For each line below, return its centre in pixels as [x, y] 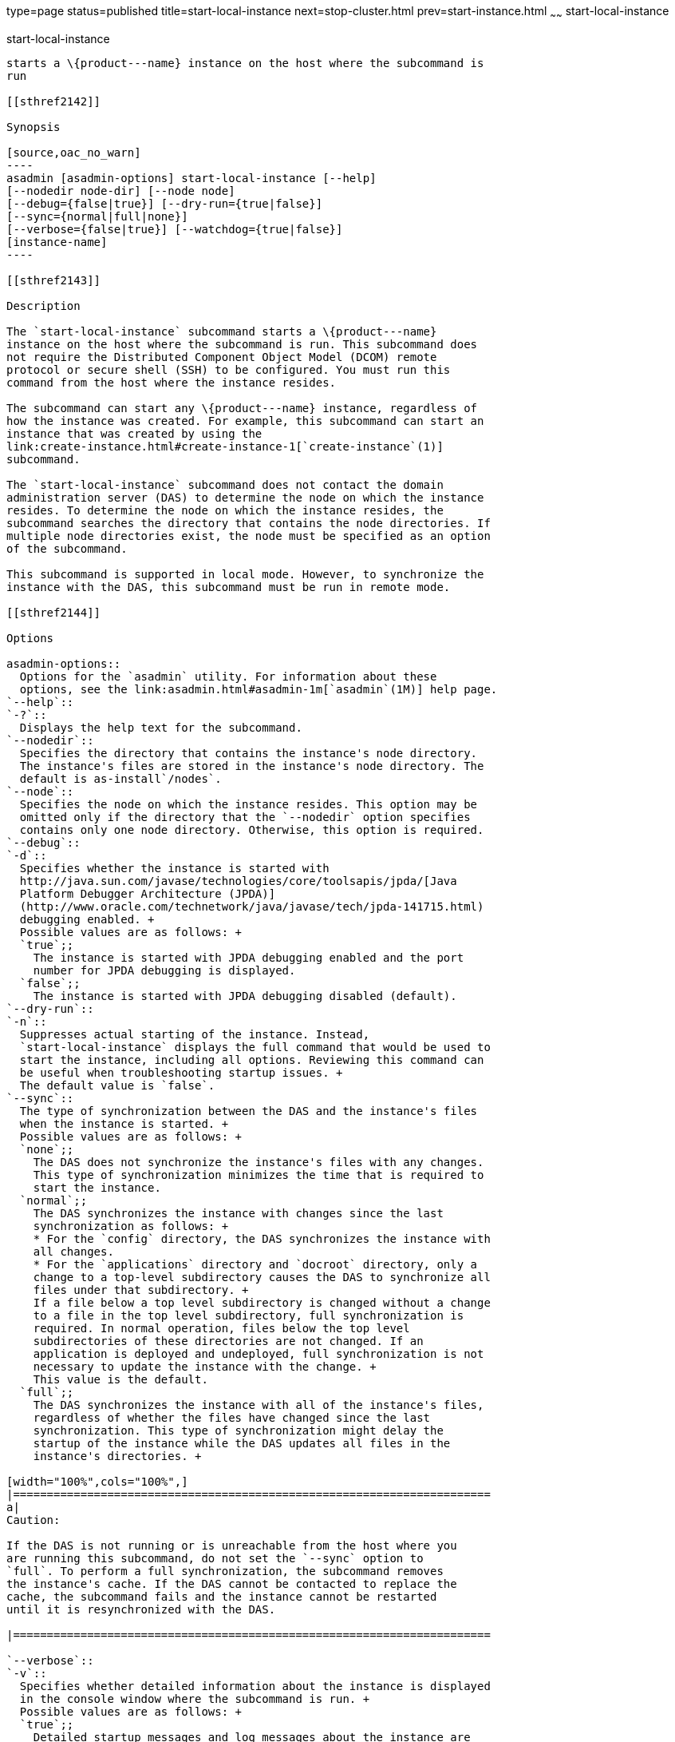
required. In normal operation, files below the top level [221, 1328]
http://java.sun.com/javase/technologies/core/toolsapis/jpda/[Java [238, 881]
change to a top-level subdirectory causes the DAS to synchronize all [262, 1277]
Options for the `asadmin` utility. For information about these [228, 676]
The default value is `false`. [117, 1085]
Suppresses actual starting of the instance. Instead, [195, 1034]
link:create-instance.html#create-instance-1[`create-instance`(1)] [225, 446]
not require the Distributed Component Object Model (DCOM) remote [222, 357]
